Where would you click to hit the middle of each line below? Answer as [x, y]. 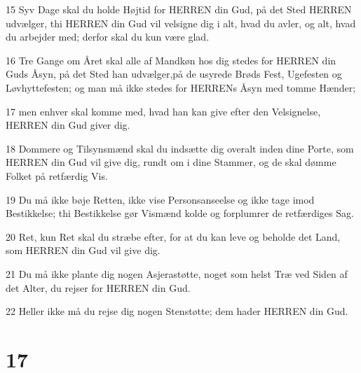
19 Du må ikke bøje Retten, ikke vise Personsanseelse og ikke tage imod [160, 199]
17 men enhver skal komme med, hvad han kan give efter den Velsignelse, [163, 111]
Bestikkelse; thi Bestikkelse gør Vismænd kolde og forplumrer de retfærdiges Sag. [180, 213]
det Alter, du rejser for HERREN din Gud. [98, 287]
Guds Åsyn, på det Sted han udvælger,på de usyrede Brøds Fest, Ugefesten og [174, 74]
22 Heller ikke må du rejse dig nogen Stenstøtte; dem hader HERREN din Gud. [177, 311]
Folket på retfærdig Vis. [57, 175]
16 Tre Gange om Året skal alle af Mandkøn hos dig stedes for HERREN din [171, 60]
